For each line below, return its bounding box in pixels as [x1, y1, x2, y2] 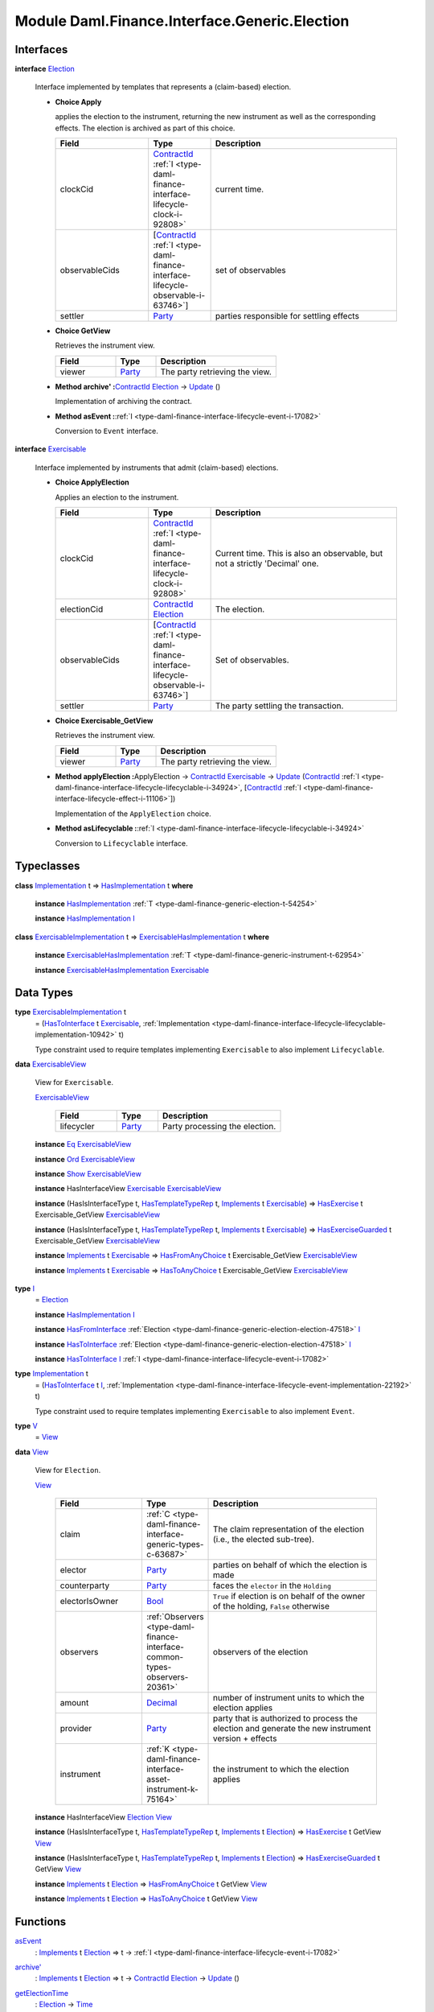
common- [145, 1651, 184, 1662]
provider [59, 1722, 92, 1734]
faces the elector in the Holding [213, 1580, 332, 1591]
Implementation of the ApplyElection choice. [55, 809, 212, 818]
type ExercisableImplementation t [14, 1007, 127, 1017]
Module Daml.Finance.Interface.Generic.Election [14, 12, 350, 30]
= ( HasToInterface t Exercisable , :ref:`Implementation [35, 1018, 211, 1028]
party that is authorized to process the [213, 1713, 358, 1724]
